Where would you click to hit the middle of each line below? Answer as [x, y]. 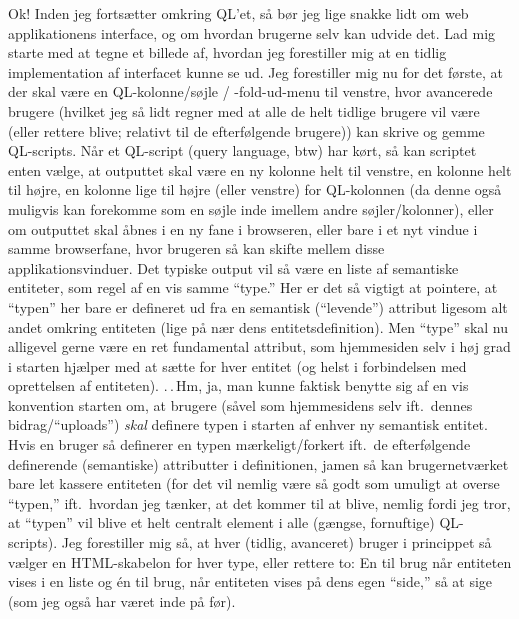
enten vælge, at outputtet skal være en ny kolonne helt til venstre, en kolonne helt [260, 169]
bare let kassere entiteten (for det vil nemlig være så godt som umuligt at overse [254, 483]
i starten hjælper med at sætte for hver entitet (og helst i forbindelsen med [237, 365]
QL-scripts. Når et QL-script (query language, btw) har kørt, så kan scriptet [242, 150]
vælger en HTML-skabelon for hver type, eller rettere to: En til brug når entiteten [260, 561]
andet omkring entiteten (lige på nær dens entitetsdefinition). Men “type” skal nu [258, 326]
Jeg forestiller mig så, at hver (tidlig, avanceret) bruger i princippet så [276, 542]
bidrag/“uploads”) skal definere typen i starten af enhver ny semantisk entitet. [248, 424]
